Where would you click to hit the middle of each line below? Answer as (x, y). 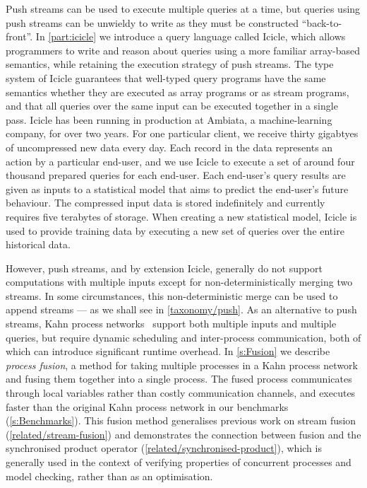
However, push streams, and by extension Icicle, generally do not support (164, 268)
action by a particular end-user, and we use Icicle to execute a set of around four (180, 161)
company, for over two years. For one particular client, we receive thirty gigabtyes (182, 133)
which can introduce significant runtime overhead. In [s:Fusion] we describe (168, 351)
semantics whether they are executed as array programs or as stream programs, (178, 92)
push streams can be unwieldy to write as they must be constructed (152, 22)
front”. (19, 36)
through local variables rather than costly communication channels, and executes (181, 393)
